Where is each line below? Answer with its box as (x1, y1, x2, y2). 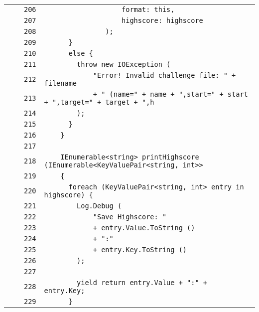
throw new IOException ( (77, 60, 171, 68)
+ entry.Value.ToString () (93, 224, 195, 232)
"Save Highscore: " (93, 213, 167, 221)
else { (68, 49, 93, 57)
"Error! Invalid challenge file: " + (93, 71, 236, 79)
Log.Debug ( (77, 202, 122, 210)
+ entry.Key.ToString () (93, 246, 187, 254)
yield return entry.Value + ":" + (77, 279, 207, 287)
